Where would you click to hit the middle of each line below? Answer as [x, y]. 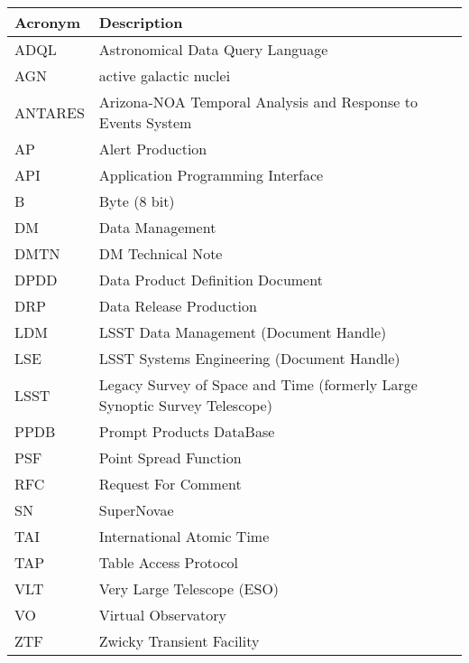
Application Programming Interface [211, 175]
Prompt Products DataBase [187, 431]
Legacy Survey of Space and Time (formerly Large [258, 384]
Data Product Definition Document [211, 280]
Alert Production [153, 149]
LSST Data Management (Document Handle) [243, 332]
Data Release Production [178, 306]
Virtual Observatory [162, 615]
